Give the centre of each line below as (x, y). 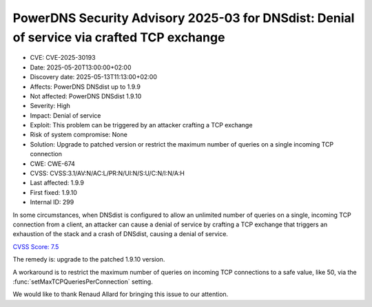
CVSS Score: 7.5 (36, 246)
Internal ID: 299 (52, 202)
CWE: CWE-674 (53, 163)
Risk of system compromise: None (79, 135)
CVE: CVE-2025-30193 (63, 58)
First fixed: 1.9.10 (53, 192)
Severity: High (50, 106)
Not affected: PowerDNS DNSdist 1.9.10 (86, 96)
